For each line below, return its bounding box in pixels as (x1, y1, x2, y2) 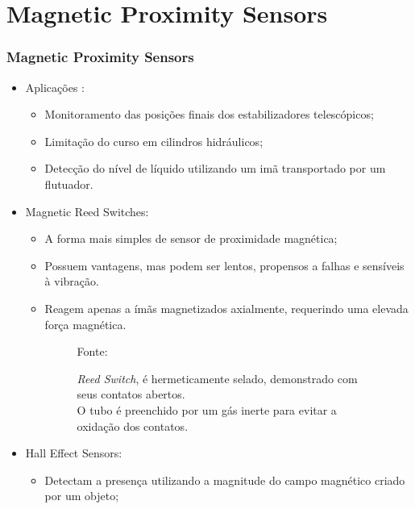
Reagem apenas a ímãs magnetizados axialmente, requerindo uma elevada (44, 299, 409, 316)
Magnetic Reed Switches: (25, 202, 149, 219)
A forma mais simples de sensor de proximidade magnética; (44, 230, 338, 247)
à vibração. (44, 273, 99, 290)
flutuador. (44, 175, 93, 192)
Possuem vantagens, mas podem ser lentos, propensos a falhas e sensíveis (44, 257, 405, 273)
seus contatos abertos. (77, 386, 185, 403)
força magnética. (44, 315, 127, 332)
